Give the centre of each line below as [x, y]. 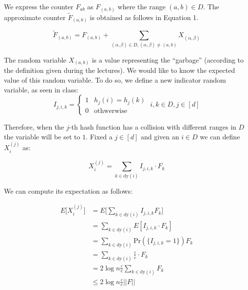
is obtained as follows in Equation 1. [144, 17]
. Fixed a [99, 136]
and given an [160, 136]
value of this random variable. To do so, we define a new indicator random [115, 79]
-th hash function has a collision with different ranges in [153, 127]
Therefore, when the [34, 127]
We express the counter [39, 6]
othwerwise [111, 111]
